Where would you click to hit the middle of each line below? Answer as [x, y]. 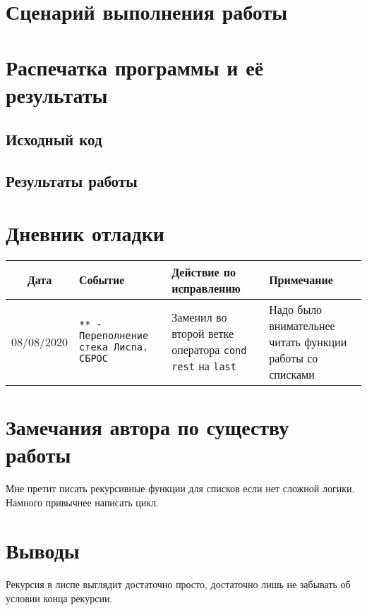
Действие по [204, 272]
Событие [102, 280]
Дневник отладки [85, 232]
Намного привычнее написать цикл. [82, 502]
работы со [294, 358]
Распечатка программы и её [135, 67]
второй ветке [203, 334]
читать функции [308, 341]
